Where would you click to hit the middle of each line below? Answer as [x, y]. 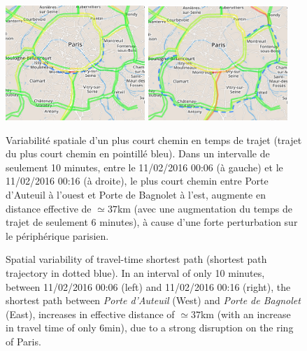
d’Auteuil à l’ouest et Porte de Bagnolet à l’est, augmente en [136, 194]
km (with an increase [245, 314]
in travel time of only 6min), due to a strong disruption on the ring [150, 328]
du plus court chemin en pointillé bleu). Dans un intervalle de [138, 153]
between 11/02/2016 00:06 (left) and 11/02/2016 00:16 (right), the [148, 286]
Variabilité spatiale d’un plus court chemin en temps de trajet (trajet [154, 139]
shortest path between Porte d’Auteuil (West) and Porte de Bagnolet [153, 300]
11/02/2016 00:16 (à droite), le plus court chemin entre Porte [137, 181]
